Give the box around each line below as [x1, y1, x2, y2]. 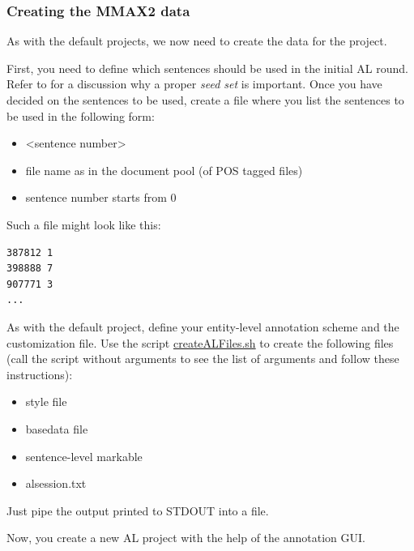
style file [25, 393, 67, 410]
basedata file [25, 420, 88, 437]
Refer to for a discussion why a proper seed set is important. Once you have [6, 75, 382, 92]
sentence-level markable [25, 447, 143, 464]
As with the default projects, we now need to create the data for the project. [6, 32, 387, 49]
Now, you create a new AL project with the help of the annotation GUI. [6, 529, 365, 546]
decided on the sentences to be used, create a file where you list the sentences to [6, 92, 404, 108]
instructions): [6, 365, 73, 382]
